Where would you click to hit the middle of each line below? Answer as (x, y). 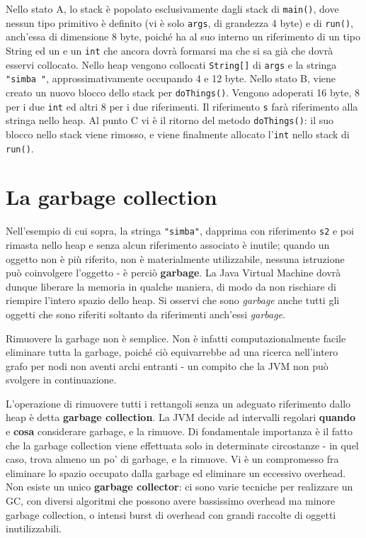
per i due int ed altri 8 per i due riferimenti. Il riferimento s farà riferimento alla (182, 106)
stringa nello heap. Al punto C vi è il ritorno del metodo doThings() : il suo (170, 120)
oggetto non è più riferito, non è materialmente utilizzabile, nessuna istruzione (175, 258)
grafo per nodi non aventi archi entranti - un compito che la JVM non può (167, 365)
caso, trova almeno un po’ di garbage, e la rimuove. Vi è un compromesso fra (172, 459)
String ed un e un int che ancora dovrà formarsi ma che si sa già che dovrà (170, 50)
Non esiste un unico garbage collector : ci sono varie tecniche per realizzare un (179, 487)
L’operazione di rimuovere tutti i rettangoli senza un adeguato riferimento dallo (178, 403)
